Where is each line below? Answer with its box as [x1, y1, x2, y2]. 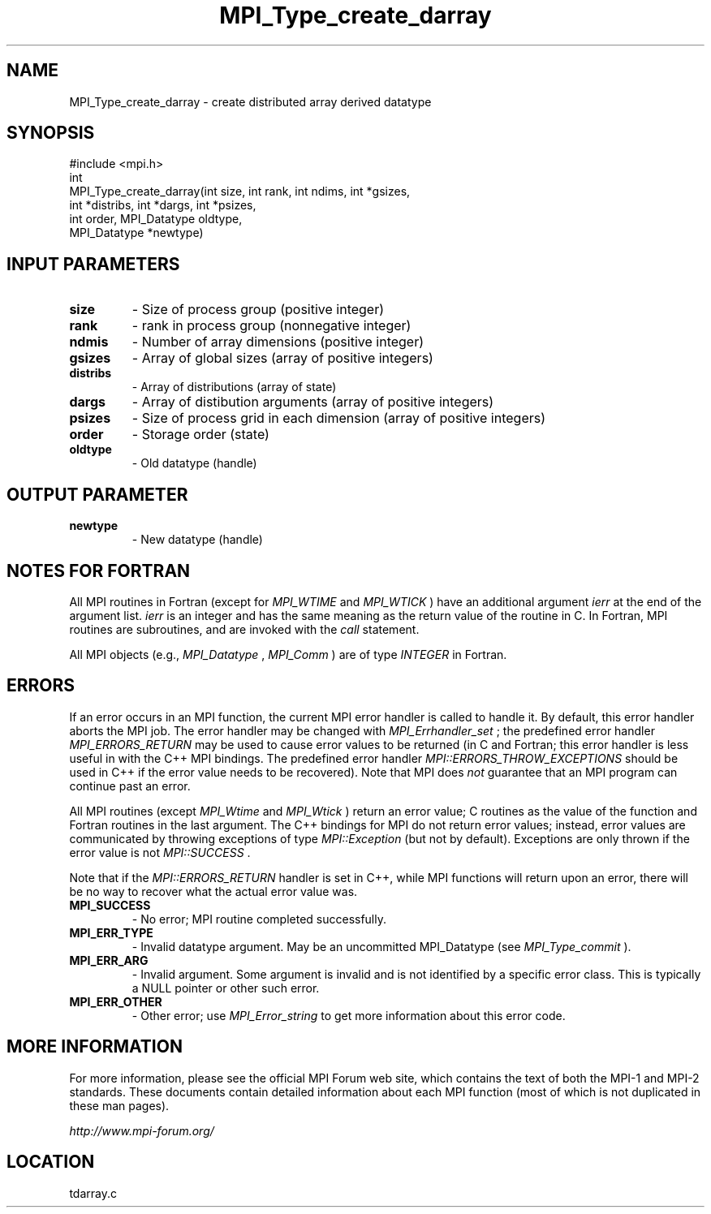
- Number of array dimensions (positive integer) [131, 334, 424, 351]
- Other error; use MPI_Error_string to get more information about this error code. [131, 1008, 566, 1022]
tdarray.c [69, 1186, 117, 1200]
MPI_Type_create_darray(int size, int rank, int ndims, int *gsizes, [69, 184, 411, 199]
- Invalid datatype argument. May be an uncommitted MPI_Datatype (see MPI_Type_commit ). [131, 939, 631, 954]
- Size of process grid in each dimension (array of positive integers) [131, 410, 546, 427]
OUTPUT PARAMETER [6, 484, 188, 505]
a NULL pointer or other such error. [131, 980, 320, 995]
